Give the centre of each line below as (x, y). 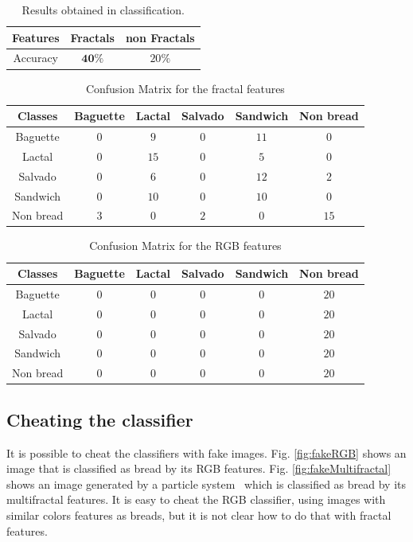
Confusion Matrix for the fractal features (185, 88)
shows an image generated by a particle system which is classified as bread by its (206, 484)
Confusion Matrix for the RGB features (185, 246)
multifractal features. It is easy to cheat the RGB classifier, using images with (196, 499)
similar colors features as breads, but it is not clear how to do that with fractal (199, 515)
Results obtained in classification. (103, 10)
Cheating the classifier (100, 419)
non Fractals (160, 37)
